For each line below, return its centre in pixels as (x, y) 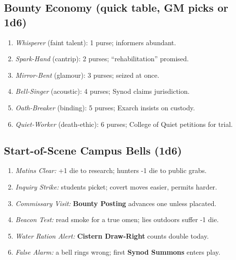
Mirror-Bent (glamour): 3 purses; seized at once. (87, 75)
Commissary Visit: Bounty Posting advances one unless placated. (116, 203)
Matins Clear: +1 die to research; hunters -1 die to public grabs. (111, 170)
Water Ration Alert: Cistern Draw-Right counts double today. (112, 235)
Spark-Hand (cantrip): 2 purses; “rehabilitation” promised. (102, 59)
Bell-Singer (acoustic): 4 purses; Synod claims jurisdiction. (102, 91)
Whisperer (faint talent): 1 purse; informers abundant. (96, 42)
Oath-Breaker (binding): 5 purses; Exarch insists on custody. (105, 107)
